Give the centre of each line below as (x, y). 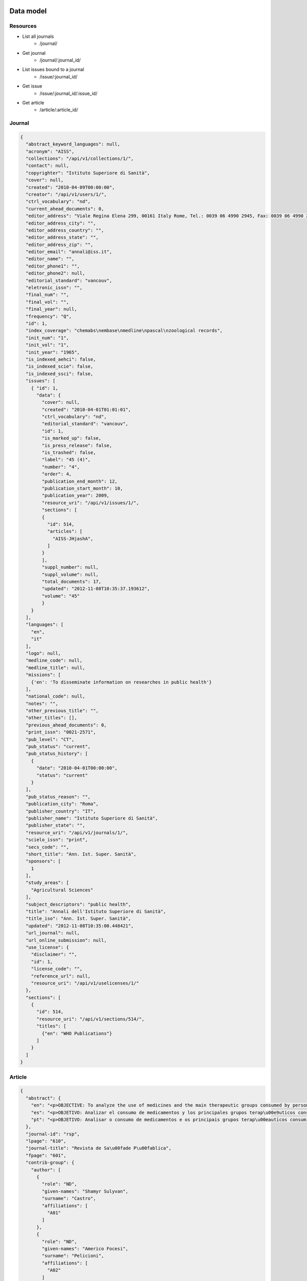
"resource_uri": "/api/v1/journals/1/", (77, 832)
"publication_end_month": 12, (80, 481)
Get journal (34, 53)
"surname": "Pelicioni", (73, 1256)
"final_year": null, (51, 309)
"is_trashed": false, (69, 453)
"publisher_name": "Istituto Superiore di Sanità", (92, 818)
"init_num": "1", (47, 338)
